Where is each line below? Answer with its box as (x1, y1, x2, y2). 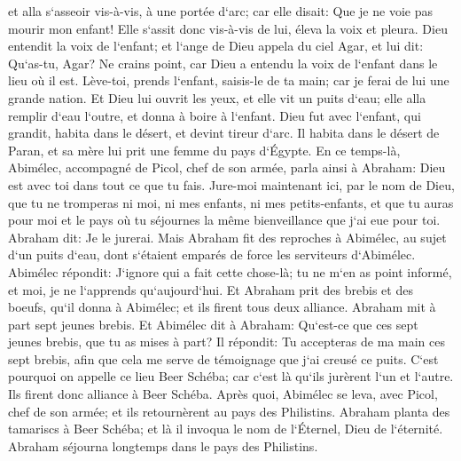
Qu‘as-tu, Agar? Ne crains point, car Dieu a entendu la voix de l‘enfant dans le (8, 53, 438, 72)
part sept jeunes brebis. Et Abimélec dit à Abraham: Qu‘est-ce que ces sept (8, 314, 418, 333)
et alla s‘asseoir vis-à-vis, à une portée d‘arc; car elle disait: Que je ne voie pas (8, 2, 433, 20)
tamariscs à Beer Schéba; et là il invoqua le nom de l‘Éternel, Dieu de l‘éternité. (8, 419, 443, 438)
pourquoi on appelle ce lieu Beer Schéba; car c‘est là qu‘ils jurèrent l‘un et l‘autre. (8, 367, 454, 385)
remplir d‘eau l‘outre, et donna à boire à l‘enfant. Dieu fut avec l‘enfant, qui (8, 106, 421, 124)
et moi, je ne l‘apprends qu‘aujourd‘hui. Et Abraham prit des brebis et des (8, 280, 413, 298)
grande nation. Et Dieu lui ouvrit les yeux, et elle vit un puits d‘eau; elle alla (8, 88, 426, 107)
